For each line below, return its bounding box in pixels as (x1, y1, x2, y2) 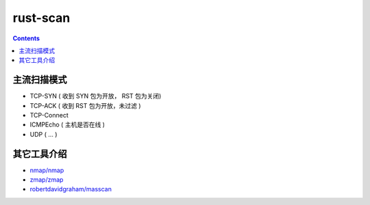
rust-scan (12, 10, 71, 25)
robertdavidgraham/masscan (29, 185, 112, 193)
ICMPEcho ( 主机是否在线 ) (29, 120, 106, 129)
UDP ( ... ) (29, 130, 58, 138)
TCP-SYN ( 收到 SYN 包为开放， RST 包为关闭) (29, 92, 162, 100)
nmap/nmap (29, 166, 64, 174)
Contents (12, 34, 40, 42)
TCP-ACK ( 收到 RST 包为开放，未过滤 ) (29, 101, 141, 109)
